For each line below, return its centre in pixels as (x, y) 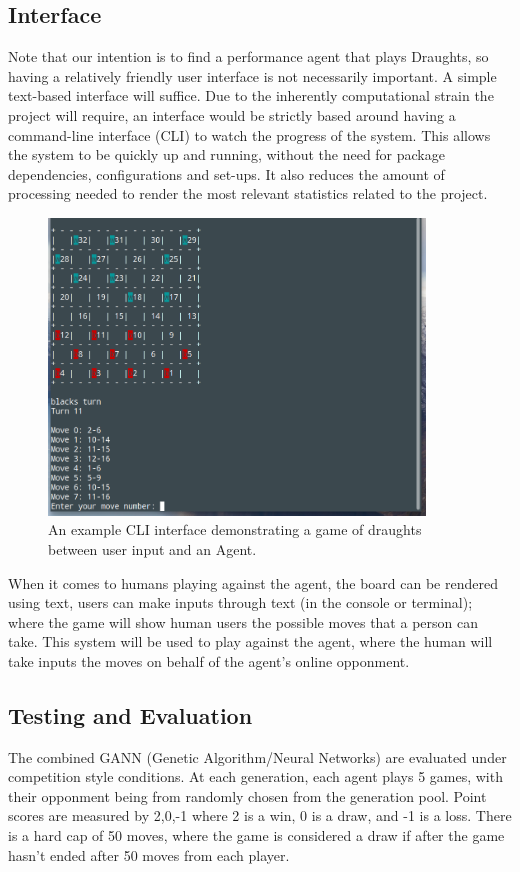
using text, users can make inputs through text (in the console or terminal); (240, 602)
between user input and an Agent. (152, 548)
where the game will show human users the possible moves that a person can (243, 621)
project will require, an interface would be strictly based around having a (232, 114)
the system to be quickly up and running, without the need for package (226, 154)
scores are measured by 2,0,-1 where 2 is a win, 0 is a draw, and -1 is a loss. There (260, 815)
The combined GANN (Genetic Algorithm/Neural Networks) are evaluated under (257, 756)
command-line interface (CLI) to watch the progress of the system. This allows (249, 134)
